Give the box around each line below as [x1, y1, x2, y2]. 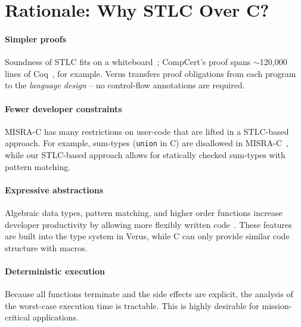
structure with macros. [5, 241, 88, 254]
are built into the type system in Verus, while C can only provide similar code [5, 230, 290, 242]
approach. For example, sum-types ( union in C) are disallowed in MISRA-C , [5, 137, 288, 149]
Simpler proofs [5, 32, 67, 45]
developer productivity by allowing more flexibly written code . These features [5, 218, 292, 230]
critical [5, 311, 30, 323]
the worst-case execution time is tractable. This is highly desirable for [5, 299, 259, 311]
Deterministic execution [5, 264, 105, 277]
